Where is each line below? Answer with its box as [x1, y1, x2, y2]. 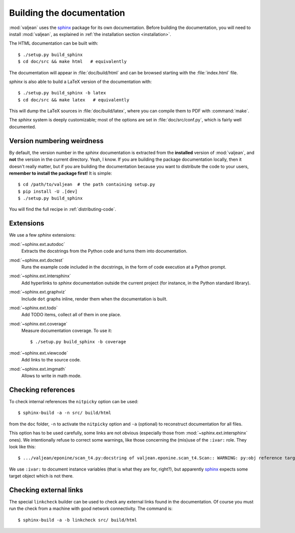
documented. [9, 123, 36, 130]
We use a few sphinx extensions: [9, 232, 76, 238]
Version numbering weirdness [9, 137, 104, 145]
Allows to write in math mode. [21, 373, 82, 379]
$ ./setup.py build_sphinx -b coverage [30, 339, 126, 345]
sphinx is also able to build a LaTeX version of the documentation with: [9, 79, 152, 85]
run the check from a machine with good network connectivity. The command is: [9, 505, 173, 511]
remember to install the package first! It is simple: [9, 170, 113, 176]
